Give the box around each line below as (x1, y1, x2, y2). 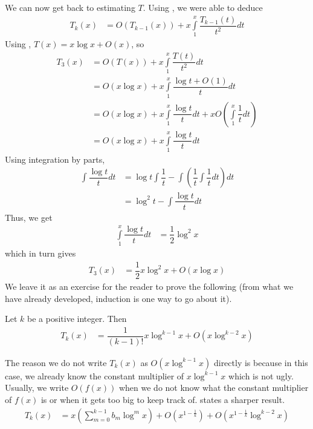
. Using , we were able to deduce (143, 1, 263, 13)
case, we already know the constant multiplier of (5, 369, 184, 382)
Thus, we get (5, 211, 53, 223)
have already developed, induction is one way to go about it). (5, 292, 232, 304)
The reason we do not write (5, 356, 107, 368)
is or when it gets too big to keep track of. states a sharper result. (40, 393, 285, 406)
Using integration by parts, (5, 152, 105, 165)
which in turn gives (5, 247, 76, 260)
